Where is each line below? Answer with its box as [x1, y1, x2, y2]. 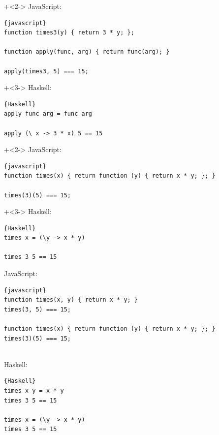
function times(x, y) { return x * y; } [4, 296, 138, 304]
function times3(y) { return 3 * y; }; [4, 29, 134, 36]
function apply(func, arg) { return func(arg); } [4, 48, 170, 56]
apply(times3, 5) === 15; [4, 67, 89, 75]
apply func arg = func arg [4, 110, 92, 118]
